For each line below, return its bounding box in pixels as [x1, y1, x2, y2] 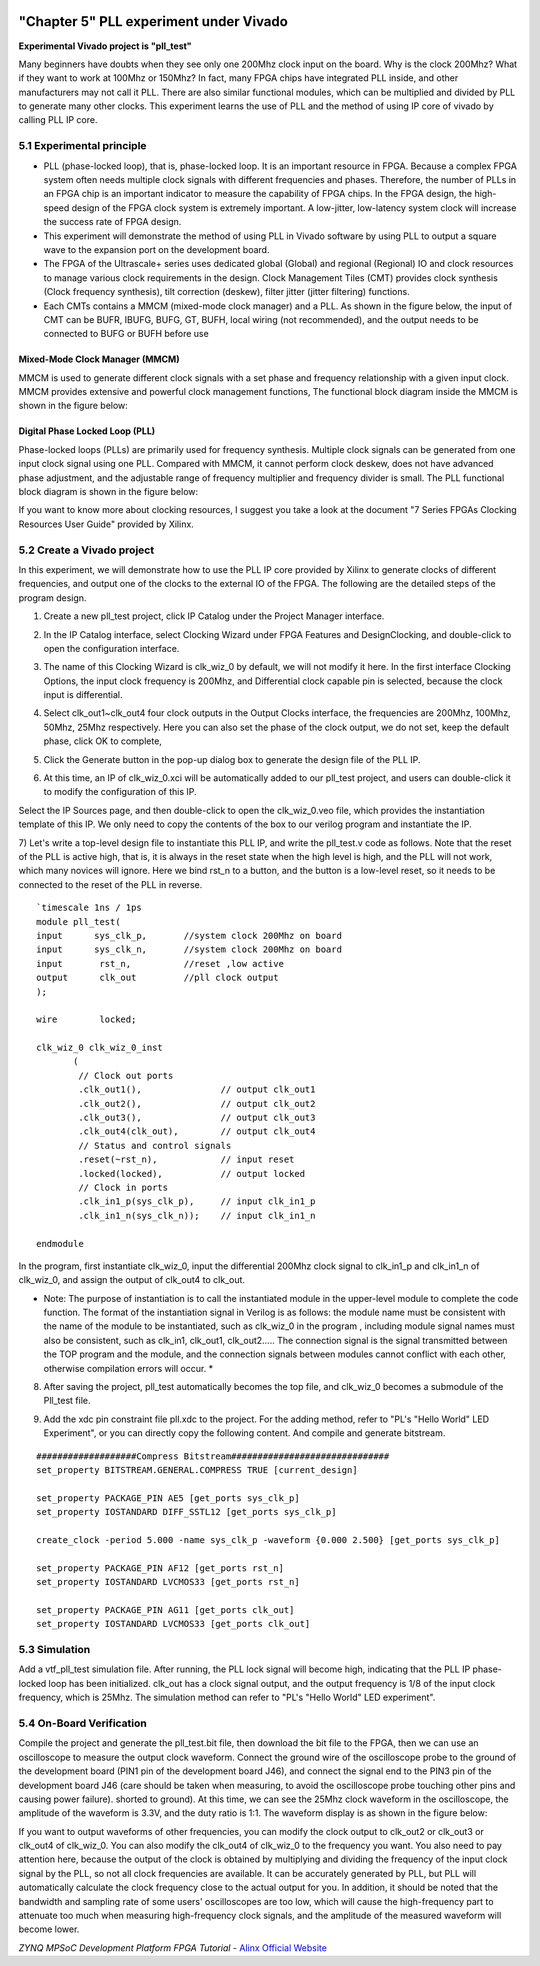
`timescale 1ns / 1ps [36, 902, 142, 914]
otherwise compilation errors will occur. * [43, 1362, 214, 1374]
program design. [18, 591, 87, 604]
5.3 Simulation [18, 1643, 91, 1657]
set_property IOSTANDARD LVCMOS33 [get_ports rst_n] [36, 1576, 300, 1588]
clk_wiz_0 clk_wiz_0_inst [36, 1042, 164, 1054]
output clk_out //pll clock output [36, 972, 279, 984]
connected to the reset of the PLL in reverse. [18, 878, 203, 890]
